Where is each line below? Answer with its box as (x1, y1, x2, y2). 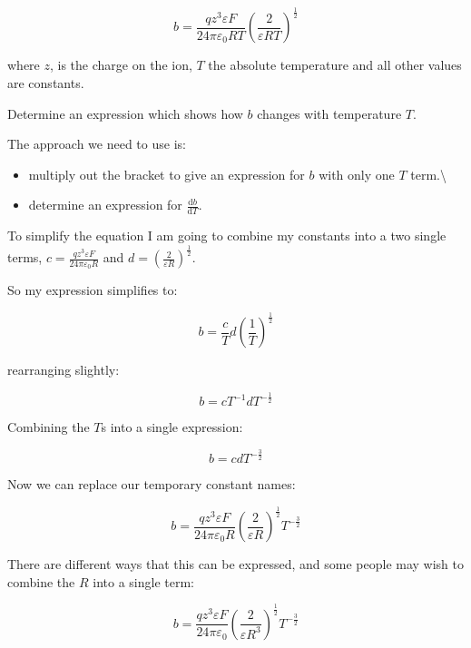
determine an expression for (28, 195, 182, 214)
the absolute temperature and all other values (208, 55, 462, 74)
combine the (7, 572, 75, 591)
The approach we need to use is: (7, 134, 186, 153)
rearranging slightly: (7, 360, 120, 379)
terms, (7, 248, 43, 267)
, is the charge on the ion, (50, 55, 192, 74)
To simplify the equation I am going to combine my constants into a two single (7, 226, 446, 245)
